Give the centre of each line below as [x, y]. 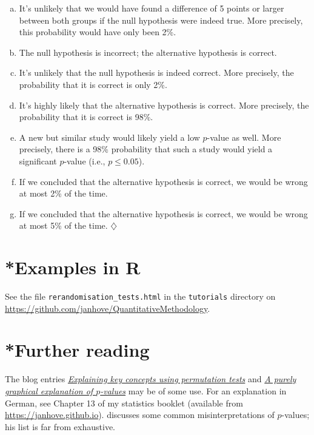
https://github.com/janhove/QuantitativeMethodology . [108, 308]
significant [38, 160]
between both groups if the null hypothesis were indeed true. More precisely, [161, 20]
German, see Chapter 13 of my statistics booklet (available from [124, 403]
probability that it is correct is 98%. [86, 117]
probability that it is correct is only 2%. [93, 84]
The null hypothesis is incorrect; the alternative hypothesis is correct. [148, 52]
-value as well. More [244, 137]
